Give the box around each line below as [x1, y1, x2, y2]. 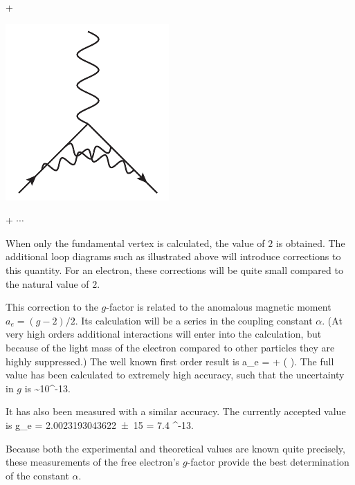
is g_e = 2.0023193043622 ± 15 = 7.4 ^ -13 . [6, 417, 194, 432]
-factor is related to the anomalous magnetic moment [106, 300, 331, 314]
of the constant [6, 468, 69, 482]
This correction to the [6, 300, 98, 314]
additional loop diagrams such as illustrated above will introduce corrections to [6, 249, 341, 264]
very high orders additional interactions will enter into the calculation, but [6, 327, 322, 341]
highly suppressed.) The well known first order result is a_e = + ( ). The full [6, 354, 334, 368]
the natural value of [6, 276, 89, 291]
